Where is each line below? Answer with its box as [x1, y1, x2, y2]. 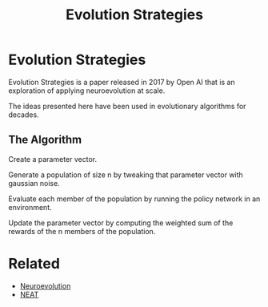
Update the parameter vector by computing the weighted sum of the [8, 218, 234, 228]
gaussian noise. [8, 178, 60, 188]
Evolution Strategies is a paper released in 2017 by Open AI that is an [8, 77, 235, 87]
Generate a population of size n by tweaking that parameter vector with [8, 170, 244, 180]
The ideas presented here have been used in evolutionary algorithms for [8, 101, 246, 111]
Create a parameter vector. [8, 154, 98, 164]
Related [8, 254, 60, 273]
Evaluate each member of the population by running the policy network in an [8, 194, 261, 204]
